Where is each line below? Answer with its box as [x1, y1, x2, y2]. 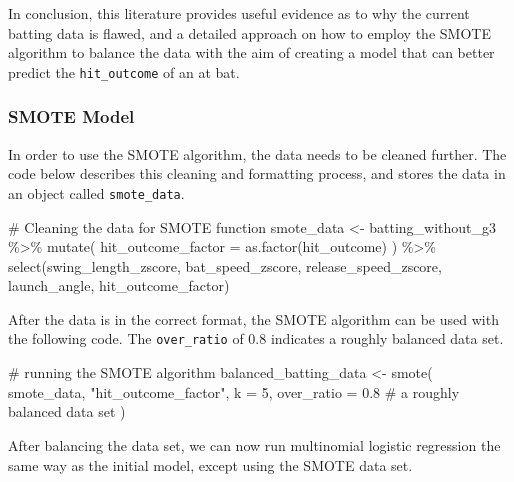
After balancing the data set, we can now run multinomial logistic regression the [8, 434, 501, 455]
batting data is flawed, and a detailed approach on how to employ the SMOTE [8, 22, 491, 43]
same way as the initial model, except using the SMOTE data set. [8, 454, 413, 475]
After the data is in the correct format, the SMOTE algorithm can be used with [8, 308, 499, 329]
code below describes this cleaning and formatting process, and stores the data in [8, 163, 506, 184]
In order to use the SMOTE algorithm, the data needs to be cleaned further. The [8, 143, 507, 164]
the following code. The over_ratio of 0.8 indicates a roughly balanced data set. [8, 328, 504, 349]
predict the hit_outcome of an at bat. [8, 61, 240, 82]
